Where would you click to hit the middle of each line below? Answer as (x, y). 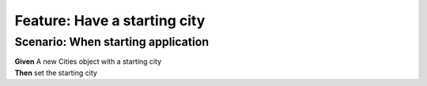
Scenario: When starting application (112, 42)
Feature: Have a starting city (110, 21)
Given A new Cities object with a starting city (88, 62)
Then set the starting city (56, 73)
